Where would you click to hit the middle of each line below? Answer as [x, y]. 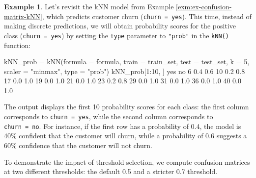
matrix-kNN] [23, 16]
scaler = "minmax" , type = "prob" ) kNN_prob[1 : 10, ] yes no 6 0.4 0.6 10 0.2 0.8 [125, 71]
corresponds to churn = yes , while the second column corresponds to [109, 116]
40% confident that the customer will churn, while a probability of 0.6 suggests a [126, 136]
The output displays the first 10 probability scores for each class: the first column [127, 107]
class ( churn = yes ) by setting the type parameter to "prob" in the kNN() [116, 35]
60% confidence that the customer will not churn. [78, 145]
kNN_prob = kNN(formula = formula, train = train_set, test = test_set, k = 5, [127, 62]
